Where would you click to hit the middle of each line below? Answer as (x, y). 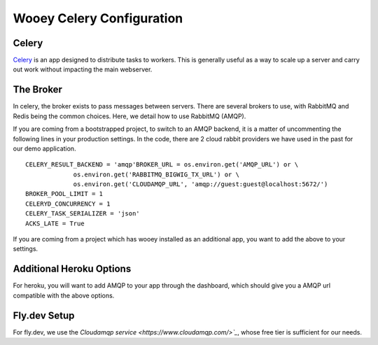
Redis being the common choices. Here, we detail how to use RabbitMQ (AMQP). (129, 116)
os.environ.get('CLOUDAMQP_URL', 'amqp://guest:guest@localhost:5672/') (201, 184)
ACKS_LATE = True (55, 223)
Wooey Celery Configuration (98, 18)
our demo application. (44, 148)
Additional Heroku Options (72, 269)
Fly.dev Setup (44, 315)
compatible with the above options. (64, 295)
